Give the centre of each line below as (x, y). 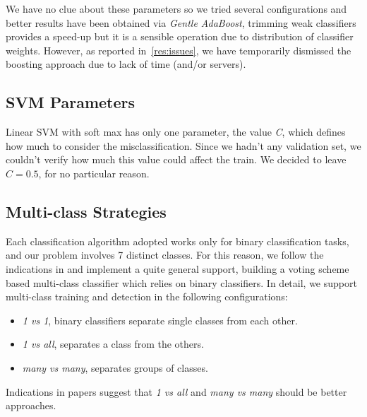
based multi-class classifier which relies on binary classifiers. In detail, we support (181, 282)
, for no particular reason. (94, 173)
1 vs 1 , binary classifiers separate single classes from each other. (160, 320)
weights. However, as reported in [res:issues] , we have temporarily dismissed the (179, 50)
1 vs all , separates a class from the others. (113, 344)
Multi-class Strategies (86, 211)
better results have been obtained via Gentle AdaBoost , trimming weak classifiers (181, 22)
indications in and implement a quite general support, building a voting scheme (178, 268)
